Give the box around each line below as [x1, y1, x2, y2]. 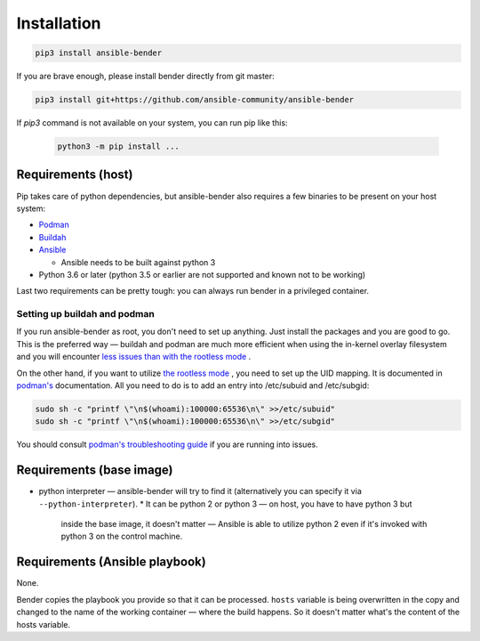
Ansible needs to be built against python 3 [60, 256, 216, 267]
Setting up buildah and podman [16, 308, 155, 320]
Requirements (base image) [16, 463, 173, 478]
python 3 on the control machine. [60, 531, 183, 542]
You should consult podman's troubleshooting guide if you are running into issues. [16, 439, 319, 450]
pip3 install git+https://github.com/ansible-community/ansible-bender [35, 94, 355, 105]
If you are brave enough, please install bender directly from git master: [16, 71, 275, 82]
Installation [16, 13, 101, 33]
